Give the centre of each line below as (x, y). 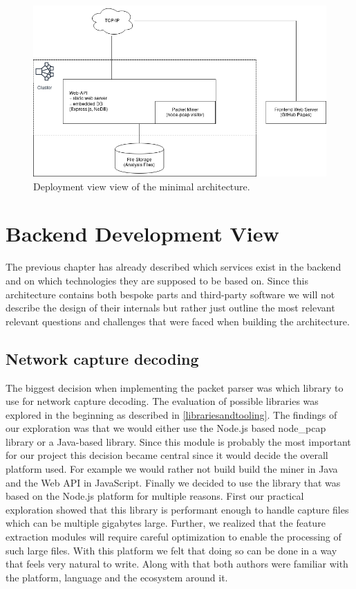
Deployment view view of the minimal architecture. (142, 186)
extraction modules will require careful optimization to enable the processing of (174, 537)
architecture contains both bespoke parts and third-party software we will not (170, 294)
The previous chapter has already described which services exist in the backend (174, 267)
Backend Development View (142, 234)
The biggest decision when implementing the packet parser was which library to (175, 387)
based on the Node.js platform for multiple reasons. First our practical (155, 496)
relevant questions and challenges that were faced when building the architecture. (178, 321)
